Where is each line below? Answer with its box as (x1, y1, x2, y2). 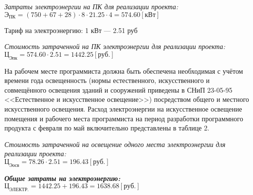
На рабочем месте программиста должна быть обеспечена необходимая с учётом (4, 65, 243, 76)
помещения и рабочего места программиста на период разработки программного (4, 113, 243, 123)
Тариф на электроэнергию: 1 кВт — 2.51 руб (4, 25, 138, 35)
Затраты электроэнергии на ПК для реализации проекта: (4, 1, 179, 11)
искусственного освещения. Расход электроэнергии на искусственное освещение (4, 103, 242, 114)
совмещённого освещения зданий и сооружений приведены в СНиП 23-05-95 (4, 84, 233, 95)
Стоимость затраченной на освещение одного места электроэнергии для (4, 139, 226, 149)
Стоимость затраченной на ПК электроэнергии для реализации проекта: (4, 41, 225, 51)
